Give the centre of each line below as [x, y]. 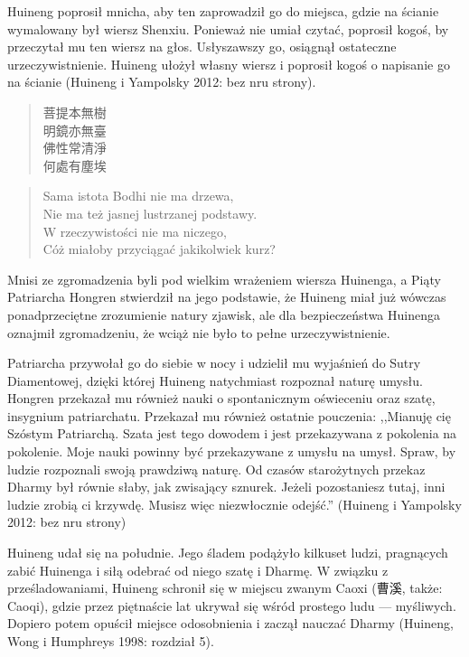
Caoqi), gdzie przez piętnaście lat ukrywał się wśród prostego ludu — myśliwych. [232, 605]
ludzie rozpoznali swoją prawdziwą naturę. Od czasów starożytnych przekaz [216, 469]
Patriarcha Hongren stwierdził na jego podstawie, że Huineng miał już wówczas [227, 297]
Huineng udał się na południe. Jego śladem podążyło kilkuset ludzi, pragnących [228, 553]
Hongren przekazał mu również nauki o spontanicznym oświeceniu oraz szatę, [221, 398]
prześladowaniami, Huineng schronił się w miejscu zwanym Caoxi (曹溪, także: [225, 588]
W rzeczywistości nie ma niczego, [135, 231]
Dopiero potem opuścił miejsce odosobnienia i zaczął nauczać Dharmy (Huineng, [230, 623]
